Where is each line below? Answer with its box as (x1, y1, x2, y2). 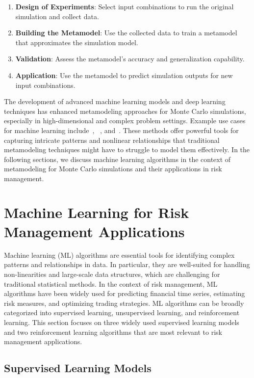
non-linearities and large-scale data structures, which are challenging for (4, 269, 220, 279)
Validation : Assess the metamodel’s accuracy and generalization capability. (15, 54, 245, 64)
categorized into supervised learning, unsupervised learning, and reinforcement (4, 307, 240, 318)
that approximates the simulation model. (15, 37, 138, 47)
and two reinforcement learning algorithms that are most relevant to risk (4, 326, 222, 337)
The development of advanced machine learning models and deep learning (4, 96, 226, 107)
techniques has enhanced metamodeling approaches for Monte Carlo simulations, (4, 106, 246, 116)
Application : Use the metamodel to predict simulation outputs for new (15, 70, 233, 80)
